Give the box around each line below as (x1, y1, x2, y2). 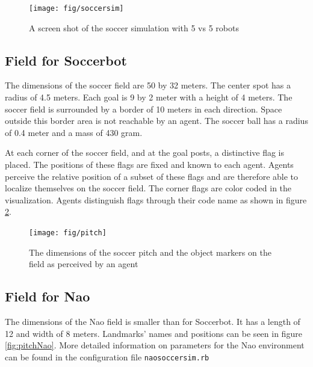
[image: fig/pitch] (29, 228, 107, 237)
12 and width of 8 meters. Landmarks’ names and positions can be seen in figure (5, 327, 302, 339)
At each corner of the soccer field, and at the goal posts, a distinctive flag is (5, 146, 285, 159)
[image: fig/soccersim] (29, 4, 124, 13)
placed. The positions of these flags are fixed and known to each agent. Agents (5, 158, 294, 171)
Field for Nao (5, 287, 90, 306)
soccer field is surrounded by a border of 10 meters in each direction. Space (5, 102, 282, 115)
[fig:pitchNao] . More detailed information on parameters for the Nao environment (5, 339, 305, 351)
